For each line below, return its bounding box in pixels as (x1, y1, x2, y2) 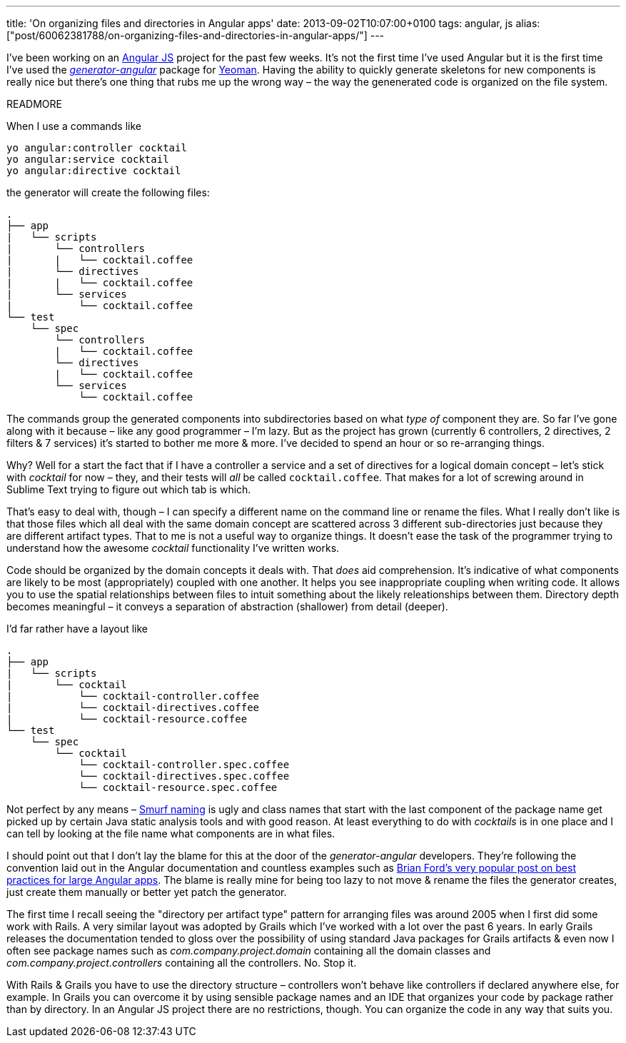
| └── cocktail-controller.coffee (6, 690, 260, 702)
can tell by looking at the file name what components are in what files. (6, 827, 335, 840)
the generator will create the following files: (6, 186, 210, 198)
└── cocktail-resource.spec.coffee (79, 782, 278, 793)
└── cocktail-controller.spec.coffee (79, 759, 290, 770)
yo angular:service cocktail (6, 153, 169, 165)
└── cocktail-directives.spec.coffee (79, 770, 290, 782)
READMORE (6, 98, 62, 110)
